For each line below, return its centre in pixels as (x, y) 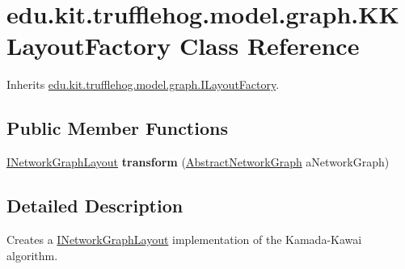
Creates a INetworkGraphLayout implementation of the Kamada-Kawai (184, 239)
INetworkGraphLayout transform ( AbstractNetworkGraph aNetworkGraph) (198, 162)
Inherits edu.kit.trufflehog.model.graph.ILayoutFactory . (143, 84)
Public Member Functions (117, 128)
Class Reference (269, 46)
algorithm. (32, 255)
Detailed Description (95, 206)
